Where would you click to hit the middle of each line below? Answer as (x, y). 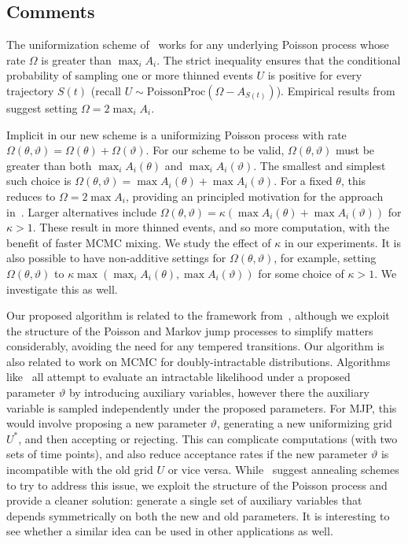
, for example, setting (325, 258)
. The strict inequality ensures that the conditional (279, 59)
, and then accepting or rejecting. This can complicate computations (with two (208, 438)
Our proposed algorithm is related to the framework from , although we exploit (198, 315)
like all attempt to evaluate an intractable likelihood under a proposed (178, 377)
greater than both (49, 165)
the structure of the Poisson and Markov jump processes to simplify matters (190, 330)
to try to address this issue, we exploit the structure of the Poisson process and (197, 485)
